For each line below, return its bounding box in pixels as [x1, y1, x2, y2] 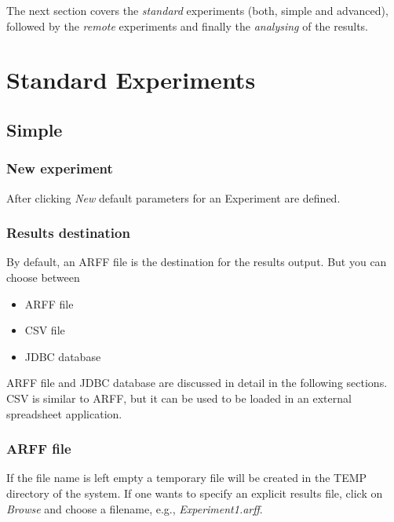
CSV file [24, 322, 65, 338]
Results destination [6, 223, 130, 243]
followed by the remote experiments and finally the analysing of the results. [6, 17, 368, 34]
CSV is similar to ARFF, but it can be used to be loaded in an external [6, 389, 352, 406]
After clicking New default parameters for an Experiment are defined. [6, 189, 341, 206]
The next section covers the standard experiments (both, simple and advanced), [6, 2, 389, 18]
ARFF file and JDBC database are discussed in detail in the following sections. [6, 374, 388, 391]
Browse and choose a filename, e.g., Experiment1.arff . [6, 500, 263, 517]
